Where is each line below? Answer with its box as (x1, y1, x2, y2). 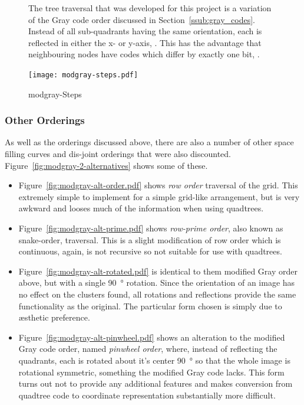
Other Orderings (5, 113, 85, 128)
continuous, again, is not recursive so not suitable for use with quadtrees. (18, 245, 282, 257)
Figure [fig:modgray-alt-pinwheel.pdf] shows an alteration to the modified (18, 331, 285, 343)
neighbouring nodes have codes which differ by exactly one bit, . (28, 48, 260, 60)
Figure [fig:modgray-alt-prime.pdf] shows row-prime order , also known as (18, 222, 283, 234)
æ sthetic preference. (18, 311, 90, 324)
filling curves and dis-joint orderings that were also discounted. (5, 148, 232, 160)
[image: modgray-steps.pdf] (28, 70, 138, 79)
